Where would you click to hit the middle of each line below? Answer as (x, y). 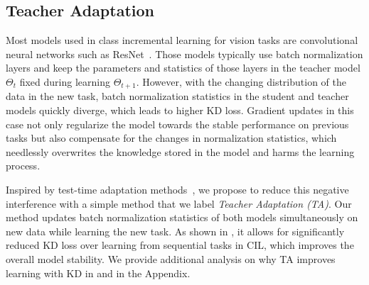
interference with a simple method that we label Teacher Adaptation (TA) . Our (179, 203)
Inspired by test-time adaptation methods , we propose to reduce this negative (177, 189)
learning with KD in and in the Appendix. (98, 273)
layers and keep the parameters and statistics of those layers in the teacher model (183, 68)
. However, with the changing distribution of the (241, 81)
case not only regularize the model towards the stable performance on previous (177, 124)
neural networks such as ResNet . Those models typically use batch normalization (184, 54)
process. (23, 166)
